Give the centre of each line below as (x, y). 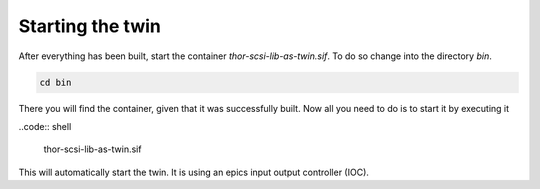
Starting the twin (90, 26)
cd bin (55, 82)
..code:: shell (45, 126)
